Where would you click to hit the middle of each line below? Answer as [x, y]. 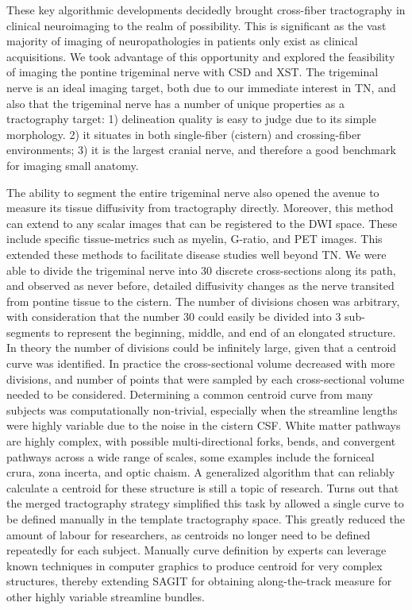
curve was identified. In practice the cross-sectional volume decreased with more [201, 363]
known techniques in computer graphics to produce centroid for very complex [194, 565]
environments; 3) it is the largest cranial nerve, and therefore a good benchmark [201, 150]
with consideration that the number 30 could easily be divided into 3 [174, 317]
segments [28, 332]
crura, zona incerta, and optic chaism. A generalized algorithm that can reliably [201, 472]
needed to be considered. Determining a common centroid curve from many [190, 394]
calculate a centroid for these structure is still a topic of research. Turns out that [203, 487]
